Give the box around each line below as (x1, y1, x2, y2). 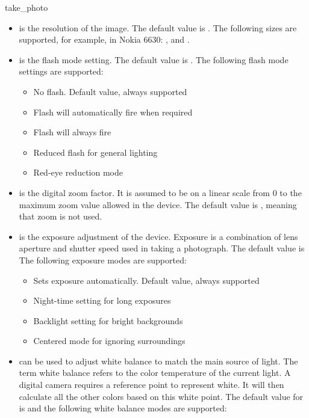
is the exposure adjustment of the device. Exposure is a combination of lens (19, 230, 298, 242)
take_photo (5, 1, 48, 13)
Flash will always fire (33, 126, 111, 138)
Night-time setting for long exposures (33, 294, 171, 307)
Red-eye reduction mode (33, 166, 123, 179)
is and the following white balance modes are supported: (19, 402, 227, 414)
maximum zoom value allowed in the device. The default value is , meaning (19, 198, 297, 211)
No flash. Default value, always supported (33, 85, 187, 97)
